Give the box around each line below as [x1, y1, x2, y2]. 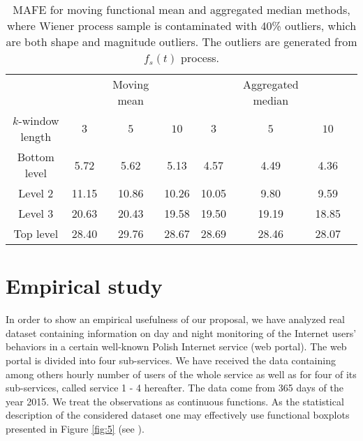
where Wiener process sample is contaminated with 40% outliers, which [6, 17, 357, 33]
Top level [13, 225, 59, 241]
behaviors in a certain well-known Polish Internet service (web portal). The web [6, 339, 347, 354]
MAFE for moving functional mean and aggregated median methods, [13, 1, 350, 17]
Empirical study [6, 271, 163, 300]
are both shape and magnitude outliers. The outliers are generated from [6, 33, 357, 50]
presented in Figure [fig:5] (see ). [6, 421, 145, 435]
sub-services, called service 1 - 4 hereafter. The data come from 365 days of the [6, 380, 343, 395]
